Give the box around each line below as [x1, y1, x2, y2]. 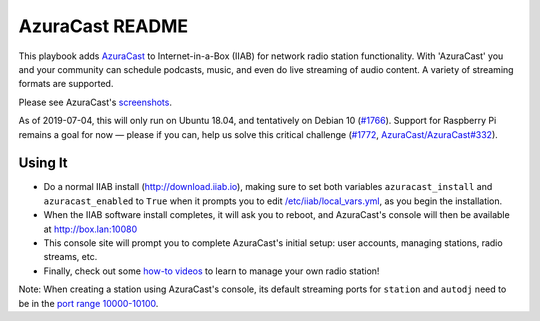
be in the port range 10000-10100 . [18, 297, 159, 309]
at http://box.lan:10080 [43, 223, 138, 235]
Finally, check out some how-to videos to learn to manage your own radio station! [43, 265, 380, 277]
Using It [18, 155, 69, 172]
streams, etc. [43, 251, 98, 263]
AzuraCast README [18, 15, 189, 37]
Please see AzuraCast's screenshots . [18, 96, 172, 108]
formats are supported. [18, 78, 114, 90]
